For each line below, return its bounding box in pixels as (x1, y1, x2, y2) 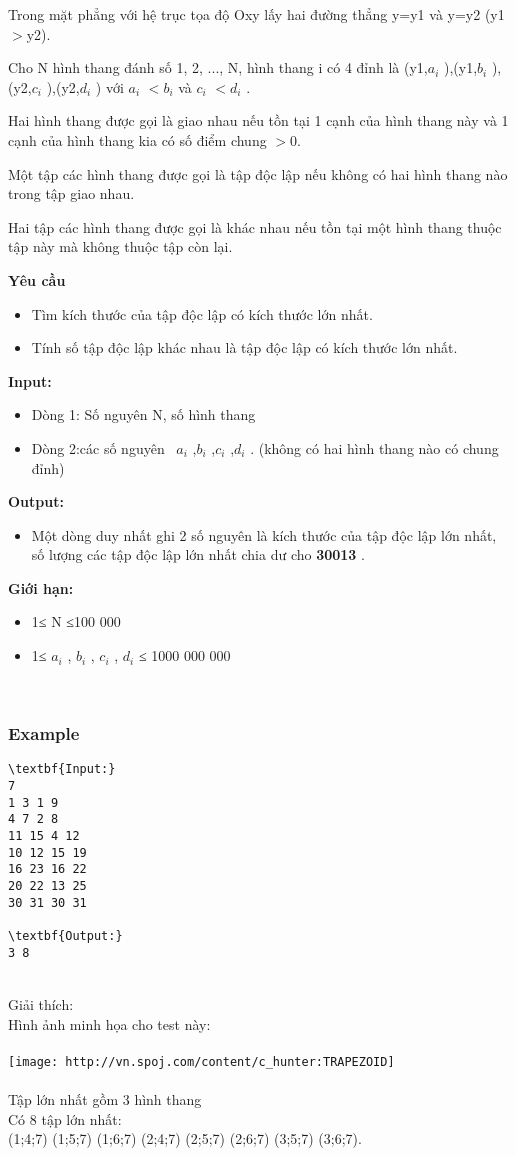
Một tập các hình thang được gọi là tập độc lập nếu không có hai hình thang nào (8, 163, 508, 184)
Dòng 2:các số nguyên (31, 437, 165, 458)
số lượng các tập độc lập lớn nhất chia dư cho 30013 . (31, 544, 365, 565)
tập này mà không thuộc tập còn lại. (8, 236, 233, 257)
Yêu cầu (8, 269, 66, 290)
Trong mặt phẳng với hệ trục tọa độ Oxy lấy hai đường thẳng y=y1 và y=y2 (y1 (8, 4, 505, 24)
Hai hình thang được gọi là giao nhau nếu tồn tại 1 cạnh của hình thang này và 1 (8, 110, 509, 131)
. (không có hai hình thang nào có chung (250, 437, 499, 458)
